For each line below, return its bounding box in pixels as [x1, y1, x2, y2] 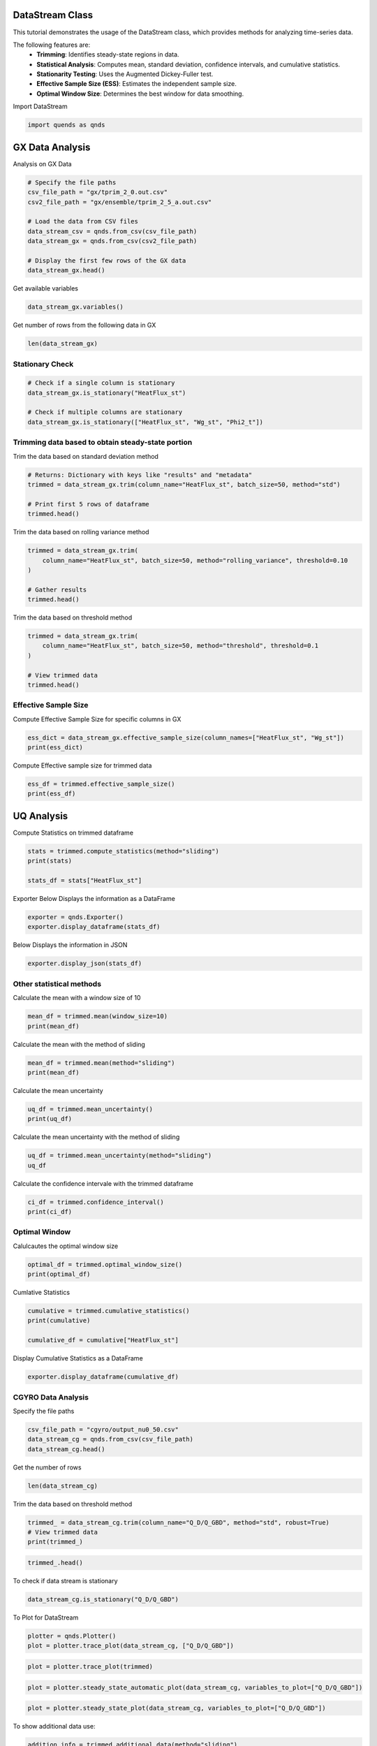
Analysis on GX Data [13, 159, 73, 168]
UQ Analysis [13, 810, 68, 822]
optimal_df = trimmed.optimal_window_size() [27, 1261, 183, 1268]
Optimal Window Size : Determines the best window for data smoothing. [36, 89, 244, 98]
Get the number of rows [13, 1463, 82, 1472]
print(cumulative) [27, 1316, 91, 1325]
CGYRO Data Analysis [13, 1392, 89, 1402]
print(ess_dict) [27, 744, 84, 751]
